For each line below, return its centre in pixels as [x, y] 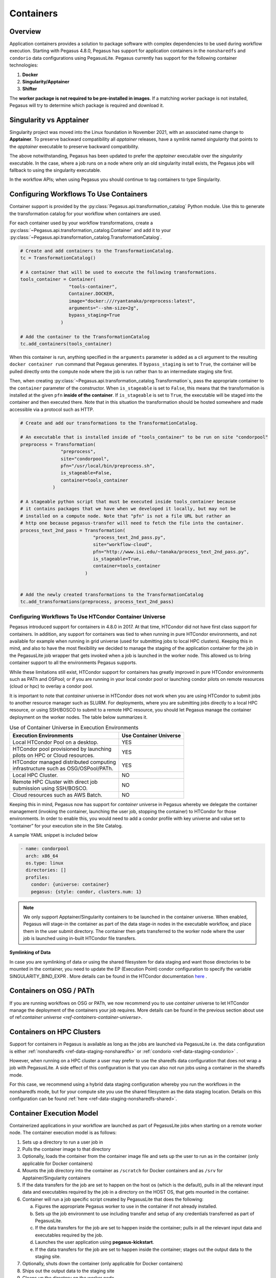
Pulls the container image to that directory [66, 1149]
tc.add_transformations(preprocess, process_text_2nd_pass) [97, 602]
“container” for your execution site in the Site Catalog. [66, 826]
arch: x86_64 [42, 856]
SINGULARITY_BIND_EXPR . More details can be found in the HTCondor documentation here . [108, 976]
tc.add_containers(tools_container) [66, 344]
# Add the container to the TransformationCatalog [85, 337]
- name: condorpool [44, 849]
